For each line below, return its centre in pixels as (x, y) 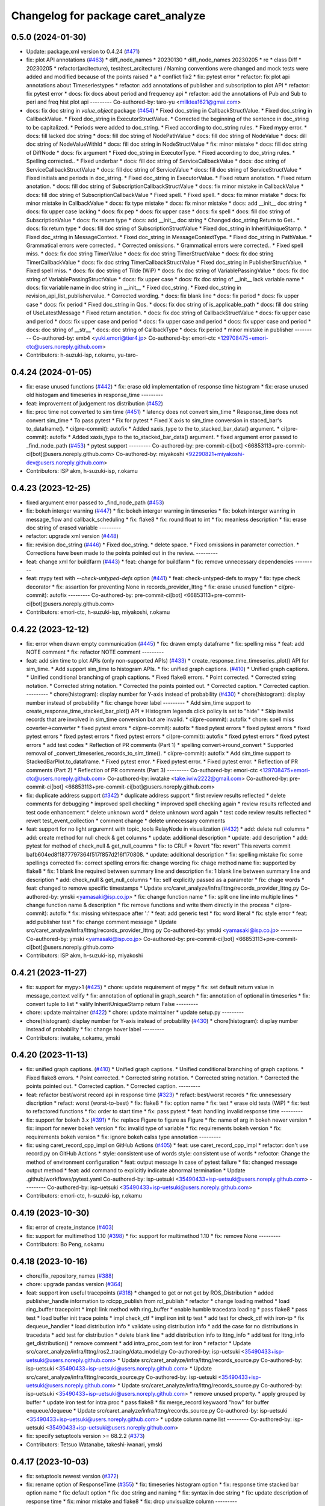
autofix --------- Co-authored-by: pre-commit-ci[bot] (116, 595)
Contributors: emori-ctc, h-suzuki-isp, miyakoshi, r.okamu (98, 612)
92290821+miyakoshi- (217, 454)
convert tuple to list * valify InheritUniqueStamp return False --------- (112, 1004)
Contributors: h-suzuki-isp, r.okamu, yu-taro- (82, 355)
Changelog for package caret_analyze (108, 16)
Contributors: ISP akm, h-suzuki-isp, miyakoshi (85, 955)
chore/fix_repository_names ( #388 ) (70, 1276)
